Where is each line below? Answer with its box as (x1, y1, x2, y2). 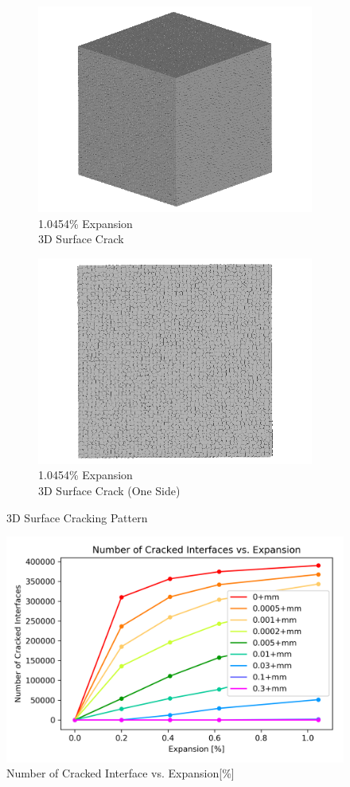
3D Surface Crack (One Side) (38, 482, 181, 498)
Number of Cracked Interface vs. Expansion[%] (6, 765, 235, 781)
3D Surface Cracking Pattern (6, 509, 148, 525)
